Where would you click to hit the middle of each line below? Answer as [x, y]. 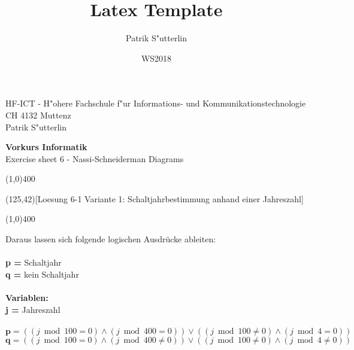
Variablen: [27, 298]
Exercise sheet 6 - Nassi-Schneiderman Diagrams [95, 158]
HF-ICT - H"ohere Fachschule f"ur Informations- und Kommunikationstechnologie [156, 103]
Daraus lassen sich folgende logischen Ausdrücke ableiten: [111, 239]
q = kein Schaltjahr [42, 274]
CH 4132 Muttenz [38, 115]
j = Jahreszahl [33, 309]
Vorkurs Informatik [46, 147]
